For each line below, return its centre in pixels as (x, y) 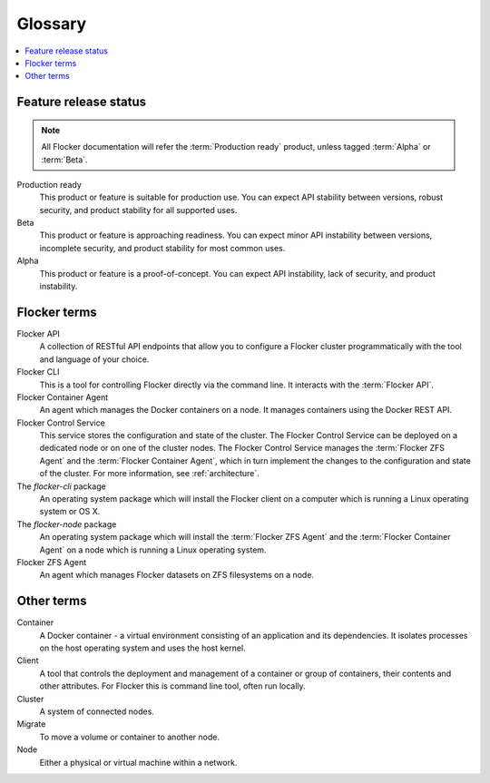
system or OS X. (70, 512)
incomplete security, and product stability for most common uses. (162, 248)
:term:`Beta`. (64, 160)
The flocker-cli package (61, 486)
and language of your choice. (94, 359)
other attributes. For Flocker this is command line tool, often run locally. (172, 686)
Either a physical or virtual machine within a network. (138, 762)
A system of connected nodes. (97, 711)
